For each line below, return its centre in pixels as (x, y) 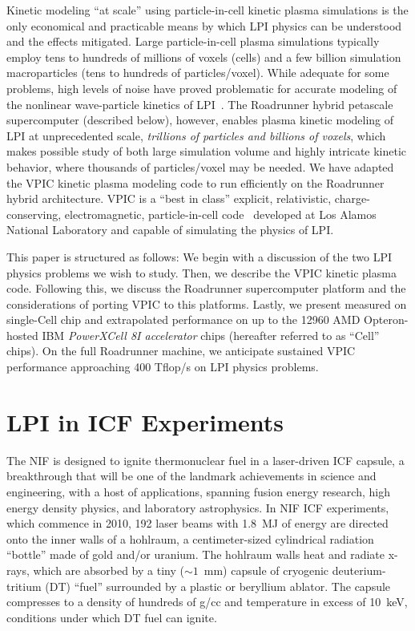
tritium (24, 586)
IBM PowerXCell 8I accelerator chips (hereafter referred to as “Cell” (211, 335)
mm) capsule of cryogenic (266, 570)
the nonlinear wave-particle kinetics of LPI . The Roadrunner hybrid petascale (200, 104)
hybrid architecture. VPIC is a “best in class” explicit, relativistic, (169, 198)
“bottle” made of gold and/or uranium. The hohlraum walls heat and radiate (195, 554)
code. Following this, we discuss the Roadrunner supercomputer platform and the (206, 288)
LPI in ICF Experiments (145, 421)
